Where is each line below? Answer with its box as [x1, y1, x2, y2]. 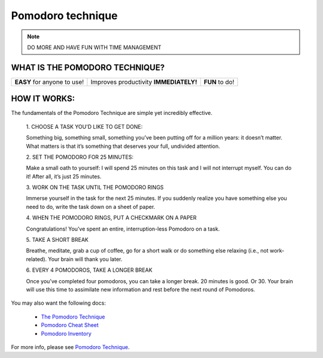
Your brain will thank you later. [48, 255, 123, 263]
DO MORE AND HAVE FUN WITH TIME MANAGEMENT [27, 44, 161, 51]
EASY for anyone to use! [14, 78, 84, 86]
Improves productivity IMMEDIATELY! [90, 78, 197, 86]
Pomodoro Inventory [41, 330, 92, 337]
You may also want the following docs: [11, 299, 106, 307]
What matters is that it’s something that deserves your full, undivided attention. [26, 142, 221, 150]
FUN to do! [203, 78, 234, 86]
